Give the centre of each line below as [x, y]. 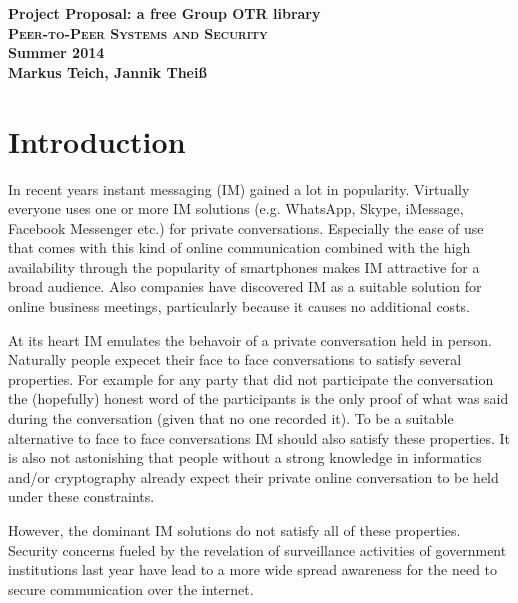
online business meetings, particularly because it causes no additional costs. [239, 306]
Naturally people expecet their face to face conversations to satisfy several [235, 359]
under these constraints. [81, 496]
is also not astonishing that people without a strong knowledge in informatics [245, 457]
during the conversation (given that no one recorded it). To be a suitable [231, 418]
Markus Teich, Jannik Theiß [107, 71]
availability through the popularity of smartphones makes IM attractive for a [244, 266]
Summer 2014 [56, 52]
